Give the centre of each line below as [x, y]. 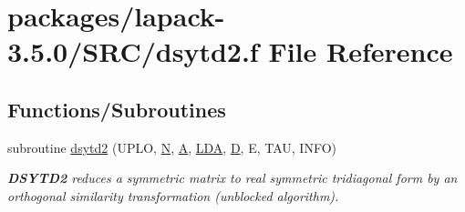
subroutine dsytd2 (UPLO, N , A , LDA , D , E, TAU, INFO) [172, 147]
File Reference [361, 51]
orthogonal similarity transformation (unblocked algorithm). [173, 195]
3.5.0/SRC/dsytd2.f [133, 51]
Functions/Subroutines [117, 109]
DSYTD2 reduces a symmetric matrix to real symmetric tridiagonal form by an [232, 178]
